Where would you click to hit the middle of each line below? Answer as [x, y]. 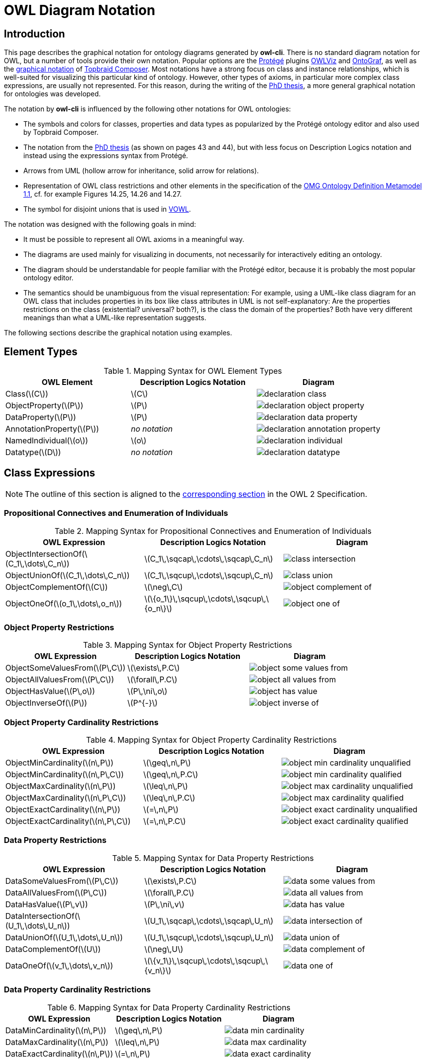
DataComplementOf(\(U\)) [53, 949]
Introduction [35, 34]
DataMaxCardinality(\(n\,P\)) [57, 1042]
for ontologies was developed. [53, 94]
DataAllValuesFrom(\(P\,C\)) [56, 892]
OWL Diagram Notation [80, 10]
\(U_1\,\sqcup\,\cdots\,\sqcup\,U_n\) [209, 937]
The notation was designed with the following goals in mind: [100, 224]
